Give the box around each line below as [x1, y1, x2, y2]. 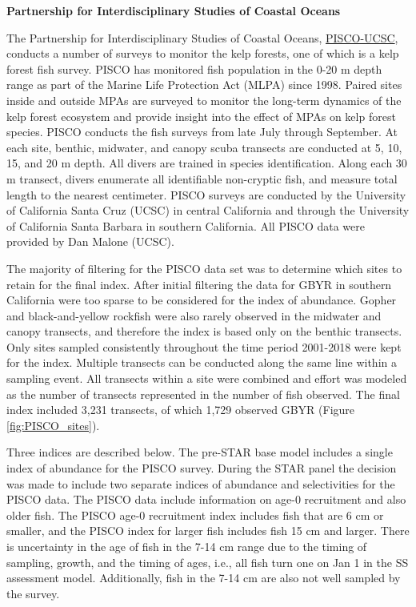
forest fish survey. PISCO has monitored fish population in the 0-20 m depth [6, 60, 382, 77]
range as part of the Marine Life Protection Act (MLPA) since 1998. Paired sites [6, 76, 402, 93]
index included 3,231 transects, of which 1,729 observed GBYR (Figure [6, 401, 355, 418]
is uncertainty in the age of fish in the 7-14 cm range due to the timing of [6, 538, 367, 554]
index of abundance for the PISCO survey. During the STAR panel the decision [6, 460, 397, 476]
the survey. [6, 585, 60, 601]
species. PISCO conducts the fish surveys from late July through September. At [6, 123, 398, 140]
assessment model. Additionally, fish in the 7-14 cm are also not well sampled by [6, 569, 401, 586]
